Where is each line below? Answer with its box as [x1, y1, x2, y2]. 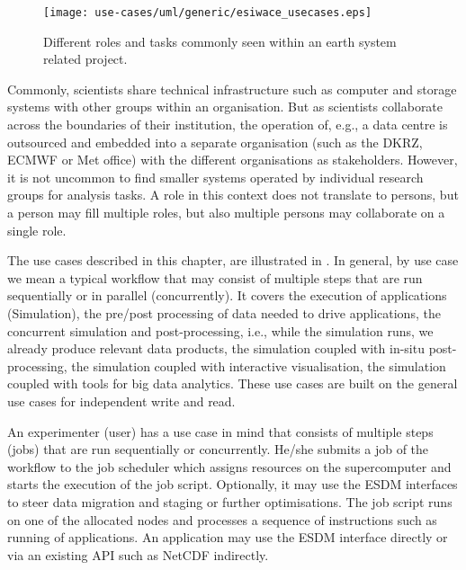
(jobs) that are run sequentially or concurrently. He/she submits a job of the [7, 440, 429, 459]
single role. [7, 220, 67, 239]
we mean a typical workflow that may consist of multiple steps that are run [7, 268, 423, 287]
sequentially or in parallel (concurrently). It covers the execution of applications [7, 286, 447, 305]
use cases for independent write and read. [7, 391, 236, 410]
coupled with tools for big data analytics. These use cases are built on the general [7, 374, 458, 393]
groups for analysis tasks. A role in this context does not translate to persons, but [7, 185, 459, 204]
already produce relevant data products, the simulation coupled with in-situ [7, 339, 425, 358]
